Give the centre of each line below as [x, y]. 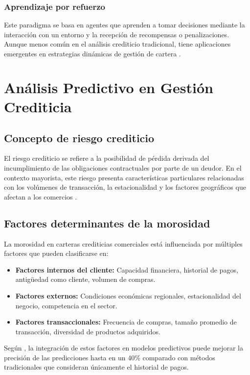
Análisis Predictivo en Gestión [109, 87]
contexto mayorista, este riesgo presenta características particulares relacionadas [124, 177]
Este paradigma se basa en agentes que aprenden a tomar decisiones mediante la [125, 25]
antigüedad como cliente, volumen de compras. [85, 279]
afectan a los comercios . [41, 196]
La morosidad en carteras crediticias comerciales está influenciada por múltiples [123, 243]
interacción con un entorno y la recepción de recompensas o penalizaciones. [117, 34]
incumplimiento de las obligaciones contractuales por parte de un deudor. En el [123, 167]
